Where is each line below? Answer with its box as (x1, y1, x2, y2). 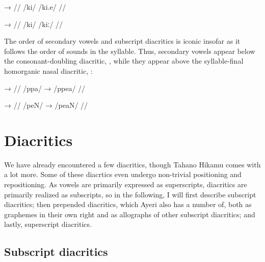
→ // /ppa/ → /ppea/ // (4, 82, 86, 93)
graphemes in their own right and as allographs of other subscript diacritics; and (4, 209, 255, 219)
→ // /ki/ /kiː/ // (4, 18, 63, 29)
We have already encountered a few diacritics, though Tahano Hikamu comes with (4, 159, 261, 169)
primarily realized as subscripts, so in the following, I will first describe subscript (4, 189, 256, 199)
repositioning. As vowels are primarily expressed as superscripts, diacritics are (4, 179, 247, 190)
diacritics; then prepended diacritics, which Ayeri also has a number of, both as (4, 199, 252, 210)
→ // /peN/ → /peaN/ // (4, 100, 88, 110)
